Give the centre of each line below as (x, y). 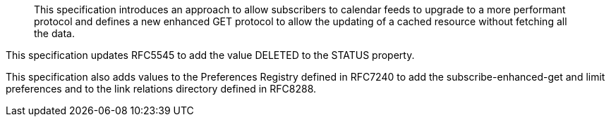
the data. (54, 33)
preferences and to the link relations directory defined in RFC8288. (161, 89)
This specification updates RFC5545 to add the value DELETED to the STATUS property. (210, 55)
